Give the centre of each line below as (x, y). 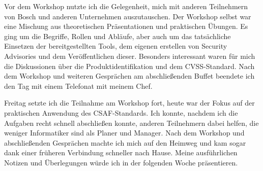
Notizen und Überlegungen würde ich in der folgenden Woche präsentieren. (121, 162)
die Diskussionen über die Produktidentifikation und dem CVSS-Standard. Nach (129, 66)
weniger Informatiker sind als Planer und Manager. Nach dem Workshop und (124, 133)
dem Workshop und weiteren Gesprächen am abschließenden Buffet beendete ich (129, 76)
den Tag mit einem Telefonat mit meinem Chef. (78, 85)
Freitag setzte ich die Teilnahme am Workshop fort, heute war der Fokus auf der (129, 103)
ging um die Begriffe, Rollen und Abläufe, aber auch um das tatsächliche (118, 36)
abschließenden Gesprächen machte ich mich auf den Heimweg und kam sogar (125, 142)
